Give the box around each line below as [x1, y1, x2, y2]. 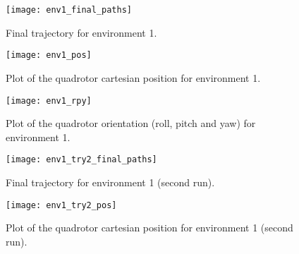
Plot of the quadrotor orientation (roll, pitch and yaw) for [6, 116, 256, 131]
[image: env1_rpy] [6, 95, 92, 106]
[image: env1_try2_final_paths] [6, 155, 157, 165]
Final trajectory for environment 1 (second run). [6, 175, 215, 189]
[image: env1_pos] [6, 50, 92, 61]
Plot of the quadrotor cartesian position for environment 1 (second [6, 220, 293, 235]
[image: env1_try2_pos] [6, 200, 117, 210]
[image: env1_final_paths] [6, 5, 132, 15]
